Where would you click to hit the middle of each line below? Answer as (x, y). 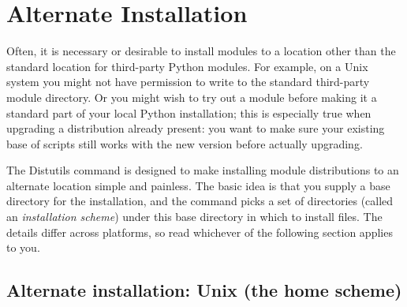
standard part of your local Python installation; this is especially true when (189, 112)
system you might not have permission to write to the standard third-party (188, 82)
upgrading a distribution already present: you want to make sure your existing (196, 128)
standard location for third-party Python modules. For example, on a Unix (187, 66)
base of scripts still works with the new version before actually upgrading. (185, 143)
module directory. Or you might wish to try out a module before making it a (192, 97)
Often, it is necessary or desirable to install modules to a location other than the (201, 51)
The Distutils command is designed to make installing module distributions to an (203, 170)
